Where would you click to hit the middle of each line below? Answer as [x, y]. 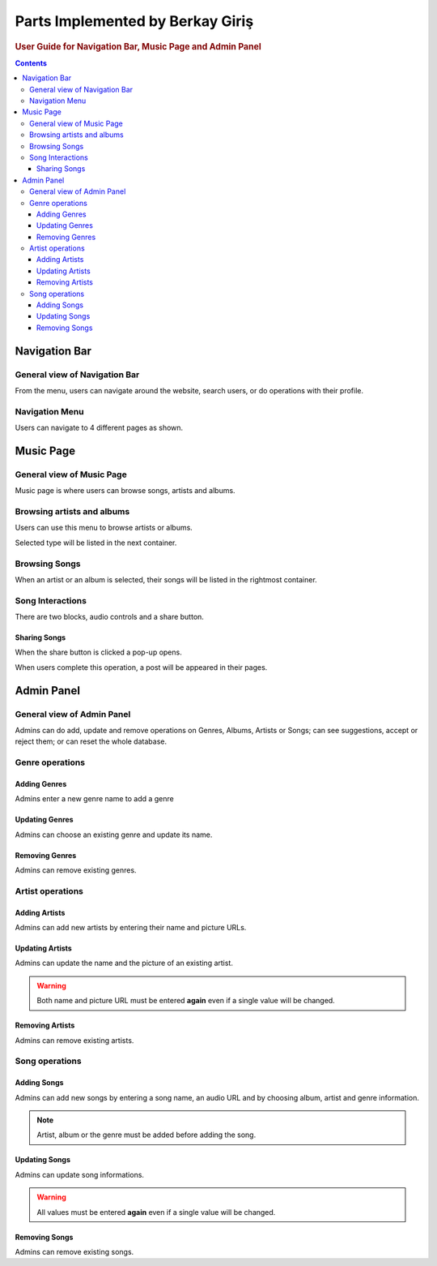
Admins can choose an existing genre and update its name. [114, 835]
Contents [31, 63]
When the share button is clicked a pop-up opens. [98, 652]
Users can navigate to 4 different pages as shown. [99, 428]
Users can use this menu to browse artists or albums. [104, 528]
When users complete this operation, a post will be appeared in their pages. [141, 667]
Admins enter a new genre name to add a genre [94, 799]
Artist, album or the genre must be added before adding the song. [146, 1135]
